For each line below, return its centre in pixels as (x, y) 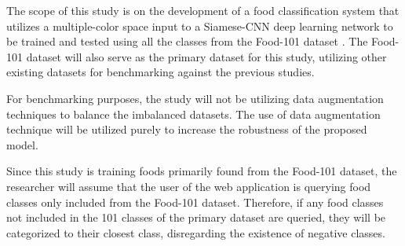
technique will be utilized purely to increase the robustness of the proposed (187, 129)
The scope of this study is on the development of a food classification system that (203, 10)
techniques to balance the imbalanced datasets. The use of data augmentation (193, 114)
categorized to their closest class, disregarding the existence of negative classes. (196, 232)
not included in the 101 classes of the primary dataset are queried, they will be (196, 217)
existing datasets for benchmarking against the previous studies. (161, 72)
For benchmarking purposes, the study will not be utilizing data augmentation (195, 98)
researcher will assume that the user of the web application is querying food (189, 186)
